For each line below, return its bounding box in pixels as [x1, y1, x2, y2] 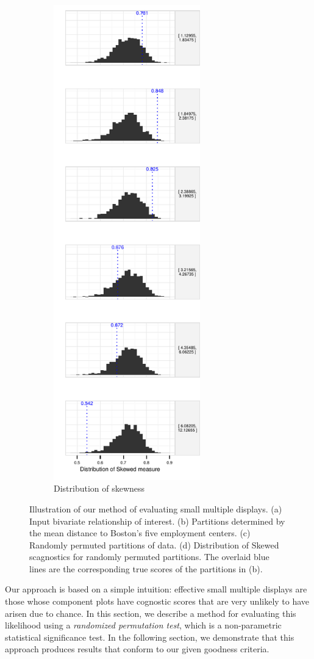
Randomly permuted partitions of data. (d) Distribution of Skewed [29, 538, 279, 551]
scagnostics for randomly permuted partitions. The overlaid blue [29, 550, 269, 563]
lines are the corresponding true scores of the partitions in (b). [29, 562, 263, 575]
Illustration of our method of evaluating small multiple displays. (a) [29, 502, 282, 515]
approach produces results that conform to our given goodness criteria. [5, 643, 269, 655]
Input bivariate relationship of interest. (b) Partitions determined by [29, 514, 285, 527]
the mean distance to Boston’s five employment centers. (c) [29, 526, 251, 539]
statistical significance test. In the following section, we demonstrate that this [5, 630, 294, 643]
